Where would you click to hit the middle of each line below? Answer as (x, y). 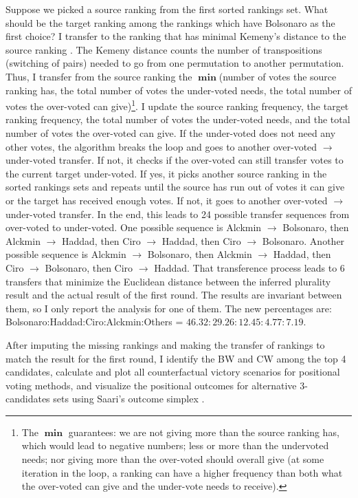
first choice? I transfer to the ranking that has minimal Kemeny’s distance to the (176, 36)
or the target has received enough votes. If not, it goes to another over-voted (167, 200)
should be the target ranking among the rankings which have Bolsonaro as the (170, 22)
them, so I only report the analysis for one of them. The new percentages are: (169, 308)
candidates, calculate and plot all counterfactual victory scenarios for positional (173, 372)
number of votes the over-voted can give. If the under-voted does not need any (171, 133)
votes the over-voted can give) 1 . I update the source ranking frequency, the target (177, 105)
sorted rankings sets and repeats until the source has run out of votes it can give (175, 187)
